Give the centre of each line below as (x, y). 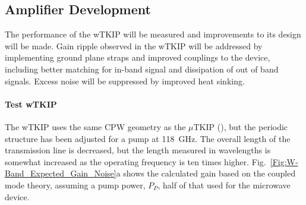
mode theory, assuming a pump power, (75, 184)
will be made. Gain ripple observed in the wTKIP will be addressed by (134, 45)
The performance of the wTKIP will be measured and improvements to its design (153, 34)
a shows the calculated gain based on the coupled (206, 173)
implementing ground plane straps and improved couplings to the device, (138, 57)
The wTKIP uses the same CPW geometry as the (95, 126)
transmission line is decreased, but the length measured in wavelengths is (138, 150)
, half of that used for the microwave (224, 184)
